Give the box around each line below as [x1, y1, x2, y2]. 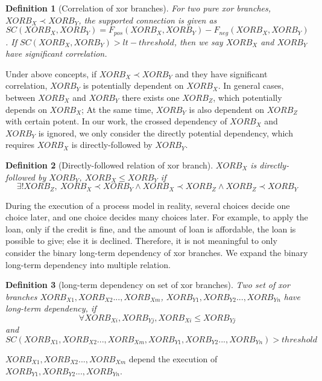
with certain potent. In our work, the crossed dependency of [5, 115, 227, 127]
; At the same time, [81, 103, 154, 115]
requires [5, 138, 34, 151]
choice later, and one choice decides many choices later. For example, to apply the [5, 211, 308, 223]
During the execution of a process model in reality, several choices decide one [5, 199, 290, 211]
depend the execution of [128, 353, 218, 365]
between [5, 91, 36, 104]
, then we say [174, 35, 223, 48]
